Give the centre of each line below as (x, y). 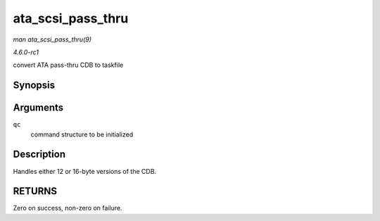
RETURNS (35, 191)
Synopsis (34, 86)
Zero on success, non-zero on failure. (68, 208)
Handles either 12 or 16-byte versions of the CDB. (85, 171)
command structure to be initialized (82, 134)
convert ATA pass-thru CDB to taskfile (68, 65)
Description (39, 154)
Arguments (38, 108)
